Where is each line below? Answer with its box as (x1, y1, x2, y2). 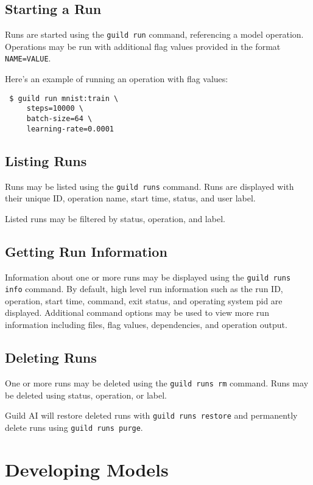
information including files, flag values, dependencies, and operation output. (5, 318, 287, 331)
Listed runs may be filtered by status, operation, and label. (5, 212, 225, 225)
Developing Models (5, 456, 169, 481)
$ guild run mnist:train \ (9, 94, 119, 103)
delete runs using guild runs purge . (5, 420, 143, 433)
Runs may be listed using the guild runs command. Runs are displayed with (5, 180, 294, 192)
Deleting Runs (5, 348, 97, 367)
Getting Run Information (5, 242, 167, 260)
